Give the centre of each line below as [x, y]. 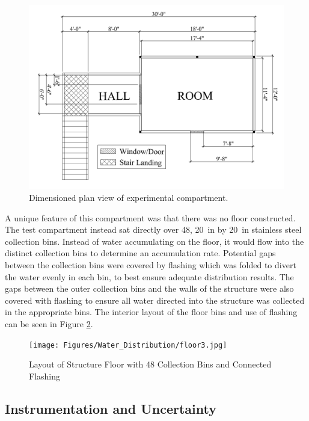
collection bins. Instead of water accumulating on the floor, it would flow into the [154, 241]
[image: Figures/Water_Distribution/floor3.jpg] [128, 345]
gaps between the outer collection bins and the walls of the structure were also [149, 288]
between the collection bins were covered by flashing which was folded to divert [151, 264]
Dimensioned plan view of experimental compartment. [129, 197]
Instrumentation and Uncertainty [111, 408]
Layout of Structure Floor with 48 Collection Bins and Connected [150, 364]
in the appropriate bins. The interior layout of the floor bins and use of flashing [151, 312]
